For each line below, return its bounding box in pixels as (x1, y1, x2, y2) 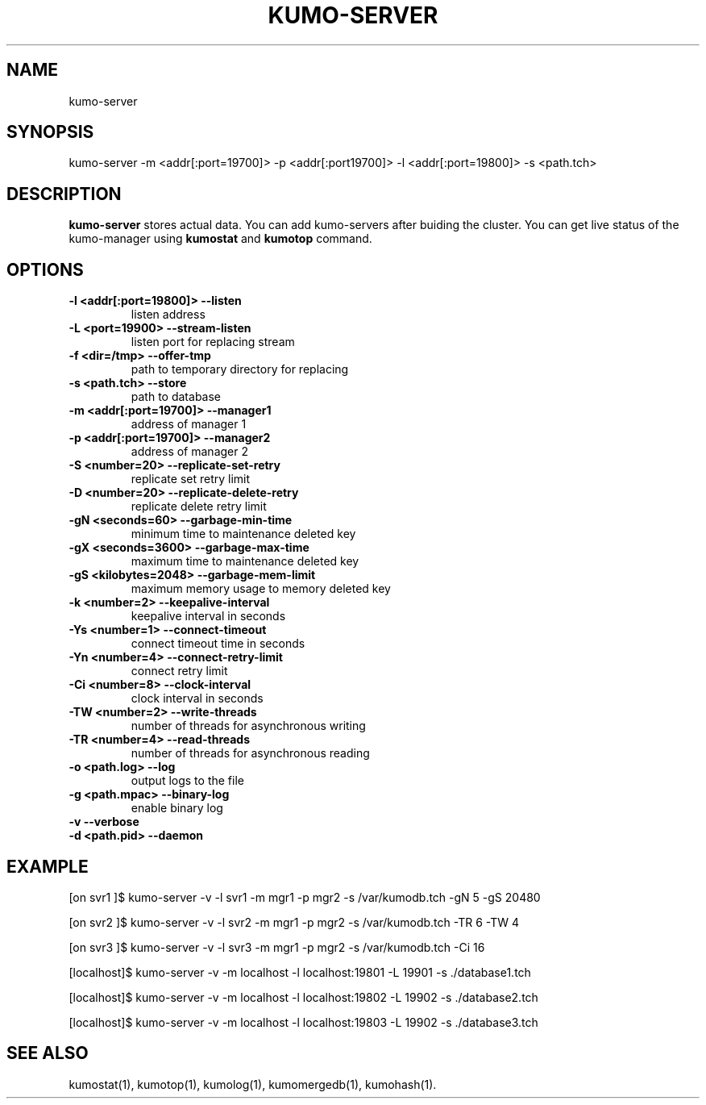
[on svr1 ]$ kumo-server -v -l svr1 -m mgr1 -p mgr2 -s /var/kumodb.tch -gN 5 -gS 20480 (69, 890, 541, 904)
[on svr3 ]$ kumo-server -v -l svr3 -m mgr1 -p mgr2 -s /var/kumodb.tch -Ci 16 (69, 940, 485, 954)
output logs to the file (131, 773, 244, 788)
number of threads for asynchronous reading (131, 746, 370, 761)
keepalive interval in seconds (131, 609, 286, 623)
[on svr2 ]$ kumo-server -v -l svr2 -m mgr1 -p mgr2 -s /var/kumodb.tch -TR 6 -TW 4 (69, 915, 519, 929)
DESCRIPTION (6, 183, 122, 204)
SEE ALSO (6, 1043, 89, 1064)
